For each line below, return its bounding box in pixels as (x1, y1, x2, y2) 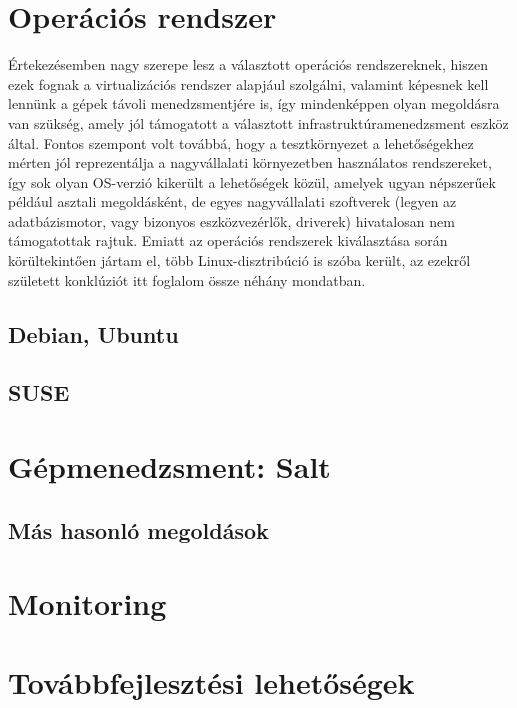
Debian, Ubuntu (8, 318, 179, 349)
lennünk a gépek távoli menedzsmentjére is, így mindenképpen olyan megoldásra (8, 93, 500, 114)
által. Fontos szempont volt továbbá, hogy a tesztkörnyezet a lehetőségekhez (8, 132, 474, 153)
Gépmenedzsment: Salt (8, 446, 331, 486)
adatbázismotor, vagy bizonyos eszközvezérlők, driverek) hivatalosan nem (8, 210, 455, 231)
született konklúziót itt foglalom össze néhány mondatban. (8, 269, 366, 290)
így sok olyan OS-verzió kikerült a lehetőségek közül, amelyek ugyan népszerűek (8, 171, 496, 192)
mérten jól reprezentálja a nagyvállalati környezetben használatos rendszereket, (8, 152, 492, 173)
